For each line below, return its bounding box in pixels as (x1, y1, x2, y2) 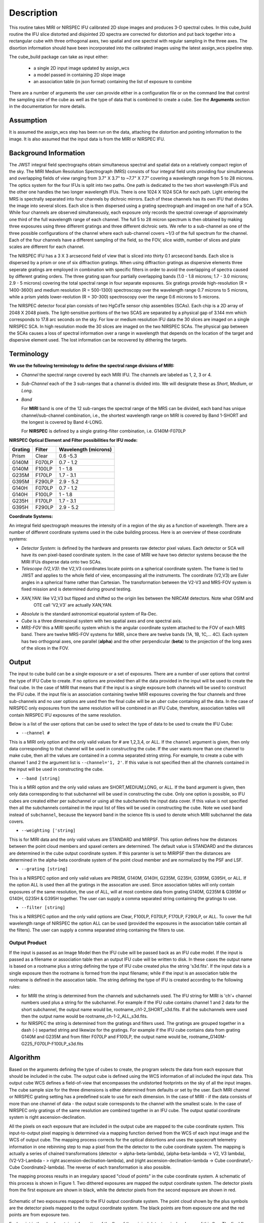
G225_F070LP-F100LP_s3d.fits (21, 1041, 84, 1046)
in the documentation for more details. (9, 103, 87, 110)
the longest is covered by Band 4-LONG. (21, 419, 103, 425)
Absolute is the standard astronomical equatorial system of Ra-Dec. (21, 611, 158, 617)
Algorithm (9, 1053, 41, 1062)
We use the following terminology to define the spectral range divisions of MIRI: (9, 362, 175, 369)
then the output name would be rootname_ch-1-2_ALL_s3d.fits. (21, 1013, 148, 1019)
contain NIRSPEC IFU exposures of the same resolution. (9, 712, 122, 718)
